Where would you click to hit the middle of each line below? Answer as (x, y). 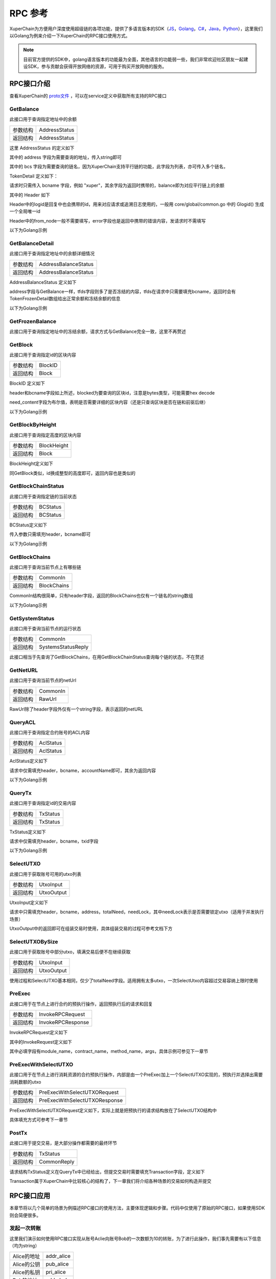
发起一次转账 (25, 1228)
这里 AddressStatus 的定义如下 (42, 148)
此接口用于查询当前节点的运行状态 (45, 628)
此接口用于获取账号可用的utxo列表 (45, 874)
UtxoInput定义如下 (29, 902)
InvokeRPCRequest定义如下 (39, 1032)
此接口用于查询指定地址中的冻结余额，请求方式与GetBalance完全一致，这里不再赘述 (98, 331)
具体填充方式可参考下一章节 (39, 1120)
